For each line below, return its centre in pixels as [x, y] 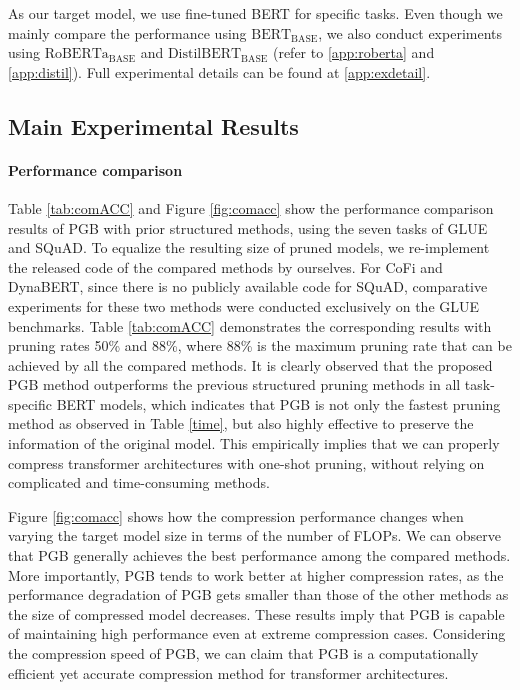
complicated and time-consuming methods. [139, 482]
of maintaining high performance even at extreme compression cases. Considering [257, 633]
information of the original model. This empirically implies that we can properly [254, 443]
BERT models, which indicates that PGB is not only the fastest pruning [278, 403]
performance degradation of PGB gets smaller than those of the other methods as [258, 594]
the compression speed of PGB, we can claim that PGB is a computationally [243, 653]
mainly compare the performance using [127, 32]
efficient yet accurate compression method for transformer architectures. [228, 672]
